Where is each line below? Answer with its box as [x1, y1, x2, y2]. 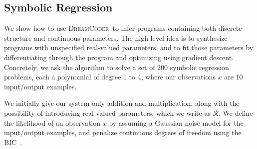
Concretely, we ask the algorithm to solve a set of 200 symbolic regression [4, 62, 229, 72]
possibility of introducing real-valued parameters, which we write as [4, 107, 211, 118]
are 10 [224, 72, 243, 82]
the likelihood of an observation [4, 117, 101, 128]
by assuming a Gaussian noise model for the [109, 117, 244, 128]
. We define [219, 107, 253, 118]
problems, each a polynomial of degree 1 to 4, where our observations [4, 72, 216, 82]
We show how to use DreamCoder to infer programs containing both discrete [4, 23, 242, 33]
